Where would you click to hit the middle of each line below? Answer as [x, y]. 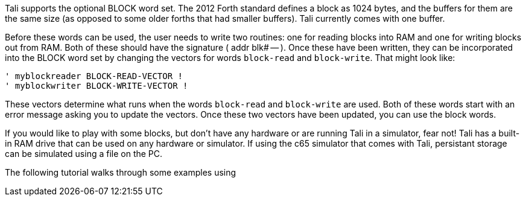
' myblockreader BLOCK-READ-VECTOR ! [94, 76]
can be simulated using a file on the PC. [84, 154]
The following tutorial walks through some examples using [121, 172]
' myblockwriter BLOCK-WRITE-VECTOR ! [97, 86]
